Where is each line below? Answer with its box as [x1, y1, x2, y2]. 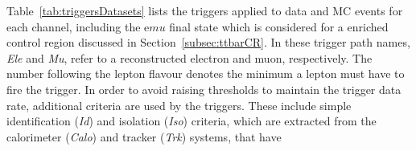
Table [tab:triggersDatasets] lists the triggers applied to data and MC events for [6, 2, 403, 18]
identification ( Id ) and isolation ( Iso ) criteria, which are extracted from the [6, 112, 377, 129]
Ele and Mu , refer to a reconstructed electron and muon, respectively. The [6, 49, 373, 66]
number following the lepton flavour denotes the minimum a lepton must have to [6, 65, 405, 82]
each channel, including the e [6, 18, 150, 35]
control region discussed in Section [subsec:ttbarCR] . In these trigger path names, [6, 34, 410, 51]
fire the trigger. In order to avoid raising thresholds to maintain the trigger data [6, 80, 402, 97]
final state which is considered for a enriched [169, 18, 389, 35]
